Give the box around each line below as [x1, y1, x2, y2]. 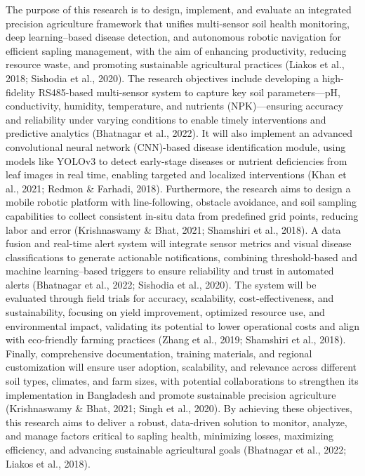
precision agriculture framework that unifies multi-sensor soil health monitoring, [6, 15, 350, 30]
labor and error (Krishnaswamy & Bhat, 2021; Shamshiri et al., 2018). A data [6, 222, 341, 237]
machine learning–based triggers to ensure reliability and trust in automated [6, 263, 334, 278]
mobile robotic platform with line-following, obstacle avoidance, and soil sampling [6, 194, 357, 209]
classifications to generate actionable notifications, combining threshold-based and [6, 249, 358, 264]
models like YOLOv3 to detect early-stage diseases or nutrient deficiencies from [6, 153, 347, 168]
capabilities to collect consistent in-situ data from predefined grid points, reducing [6, 208, 359, 223]
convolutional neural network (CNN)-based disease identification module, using [6, 139, 346, 154]
